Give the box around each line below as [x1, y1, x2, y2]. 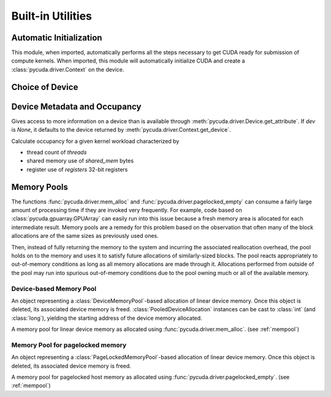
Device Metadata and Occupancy [11, 101, 142, 112]
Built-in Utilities [11, 9, 92, 23]
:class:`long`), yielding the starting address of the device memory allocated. [11, 314, 202, 322]
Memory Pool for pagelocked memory [11, 341, 127, 349]
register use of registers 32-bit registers [26, 165, 128, 173]
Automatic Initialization [11, 32, 102, 43]
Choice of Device [11, 81, 78, 92]
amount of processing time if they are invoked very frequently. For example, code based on [11, 206, 242, 214]
